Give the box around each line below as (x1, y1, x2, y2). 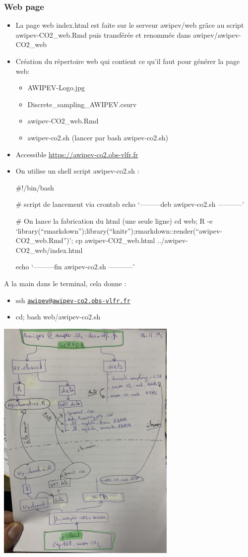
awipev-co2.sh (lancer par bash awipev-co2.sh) (27, 132, 169, 142)
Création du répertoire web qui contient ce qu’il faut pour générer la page (15, 56, 240, 66)
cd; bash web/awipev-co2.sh (15, 311, 101, 322)
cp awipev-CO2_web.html (75, 235, 155, 246)
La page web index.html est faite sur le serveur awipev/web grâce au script (15, 20, 244, 30)
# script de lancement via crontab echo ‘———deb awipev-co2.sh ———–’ (15, 199, 245, 209)
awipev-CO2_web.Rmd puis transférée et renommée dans (15, 29, 191, 40)
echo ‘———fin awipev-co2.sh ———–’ (15, 261, 135, 272)
